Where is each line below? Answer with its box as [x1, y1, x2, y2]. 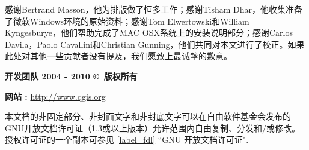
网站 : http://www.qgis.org [5, 90, 106, 102]
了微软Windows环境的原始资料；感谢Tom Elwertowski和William [5, 14, 249, 27]
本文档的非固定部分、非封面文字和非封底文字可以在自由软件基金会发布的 [5, 110, 291, 123]
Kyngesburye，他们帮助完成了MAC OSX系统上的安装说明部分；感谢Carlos [5, 26, 293, 39]
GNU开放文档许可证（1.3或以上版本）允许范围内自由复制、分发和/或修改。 [5, 121, 300, 134]
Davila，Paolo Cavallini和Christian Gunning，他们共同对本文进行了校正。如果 [5, 38, 305, 50]
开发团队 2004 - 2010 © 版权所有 [5, 69, 138, 82]
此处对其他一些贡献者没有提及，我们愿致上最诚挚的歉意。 [5, 50, 232, 62]
